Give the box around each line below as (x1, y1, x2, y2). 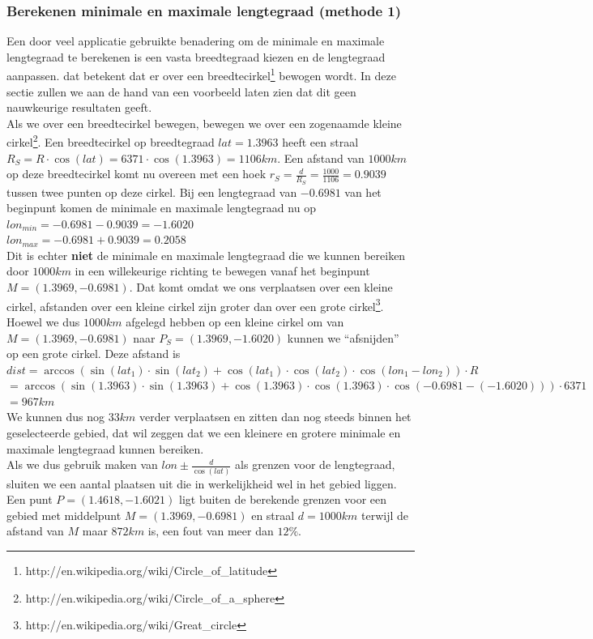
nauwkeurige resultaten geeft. (6, 99, 152, 116)
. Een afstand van (277, 149, 365, 166)
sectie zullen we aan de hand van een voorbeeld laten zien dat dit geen (6, 83, 356, 100)
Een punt (6, 491, 53, 508)
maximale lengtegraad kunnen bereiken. (6, 440, 204, 457)
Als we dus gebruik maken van (6, 456, 158, 473)
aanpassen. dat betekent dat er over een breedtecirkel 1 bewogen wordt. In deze (6, 65, 396, 84)
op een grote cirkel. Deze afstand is (6, 345, 181, 362)
